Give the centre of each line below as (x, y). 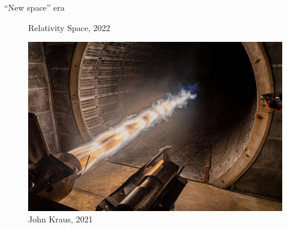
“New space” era (34, 7)
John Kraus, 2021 (61, 219)
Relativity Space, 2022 (69, 27)
